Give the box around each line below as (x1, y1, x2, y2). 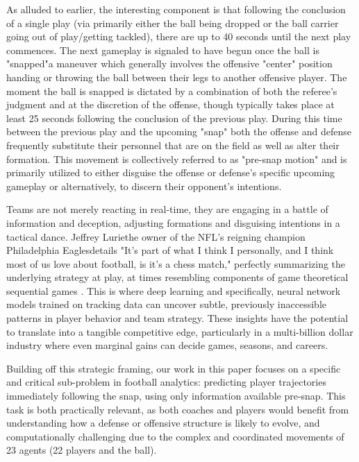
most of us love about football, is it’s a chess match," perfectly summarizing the (6, 256, 346, 271)
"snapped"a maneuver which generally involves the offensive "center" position (6, 56, 333, 71)
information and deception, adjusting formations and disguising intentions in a (6, 215, 340, 230)
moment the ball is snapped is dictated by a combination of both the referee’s (6, 83, 337, 98)
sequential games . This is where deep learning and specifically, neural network (6, 283, 341, 298)
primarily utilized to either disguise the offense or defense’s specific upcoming (6, 165, 335, 180)
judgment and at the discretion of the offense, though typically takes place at (6, 97, 335, 112)
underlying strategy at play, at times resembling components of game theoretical (6, 270, 349, 284)
